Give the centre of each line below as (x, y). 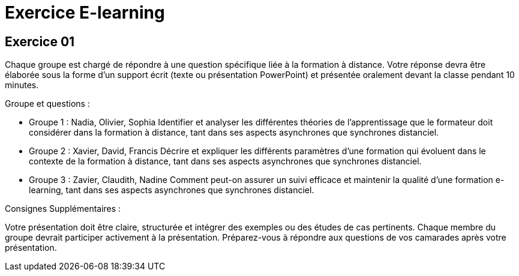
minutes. (22, 85)
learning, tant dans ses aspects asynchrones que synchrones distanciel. (172, 190)
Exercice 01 (40, 41)
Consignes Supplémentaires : (63, 209)
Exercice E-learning (85, 13)
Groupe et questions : (47, 104)
